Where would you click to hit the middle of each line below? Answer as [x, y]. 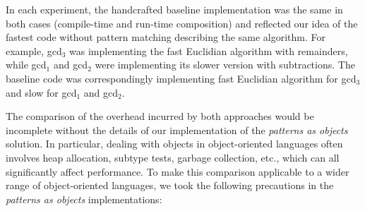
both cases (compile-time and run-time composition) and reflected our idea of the [182, 23]
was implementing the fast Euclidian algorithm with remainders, [209, 50]
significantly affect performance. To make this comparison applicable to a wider [178, 171]
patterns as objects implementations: [84, 199]
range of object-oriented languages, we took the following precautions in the [170, 185]
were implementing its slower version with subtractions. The [225, 65]
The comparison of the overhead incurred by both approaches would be [160, 116]
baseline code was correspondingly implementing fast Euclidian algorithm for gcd [181, 78]
